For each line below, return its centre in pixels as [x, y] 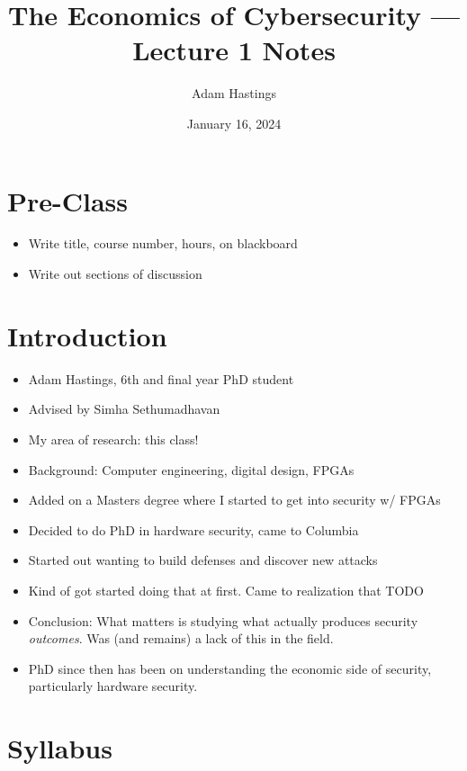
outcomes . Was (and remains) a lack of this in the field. [181, 638]
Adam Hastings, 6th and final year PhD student [161, 378]
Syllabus [60, 748]
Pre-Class [68, 200]
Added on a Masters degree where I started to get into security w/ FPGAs [234, 500]
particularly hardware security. [113, 686]
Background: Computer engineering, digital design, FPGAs [191, 469]
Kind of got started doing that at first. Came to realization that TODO [226, 590]
